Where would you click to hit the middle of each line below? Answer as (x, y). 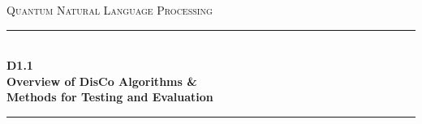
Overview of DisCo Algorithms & (102, 81)
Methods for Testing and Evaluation (110, 97)
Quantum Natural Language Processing (110, 10)
